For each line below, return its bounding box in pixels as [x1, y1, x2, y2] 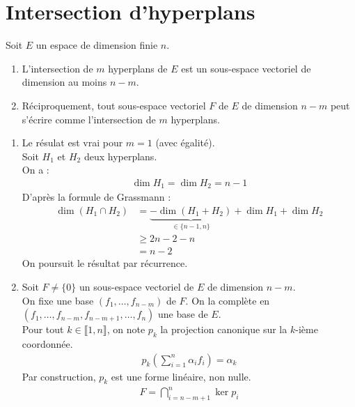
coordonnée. [22, 337, 73, 351]
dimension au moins [22, 75, 107, 89]
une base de [158, 307, 208, 321]
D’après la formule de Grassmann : [22, 190, 171, 204]
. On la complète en [185, 293, 270, 307]
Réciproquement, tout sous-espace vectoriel [22, 98, 206, 112]
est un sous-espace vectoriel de [181, 61, 311, 75]
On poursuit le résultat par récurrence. [22, 256, 188, 270]
